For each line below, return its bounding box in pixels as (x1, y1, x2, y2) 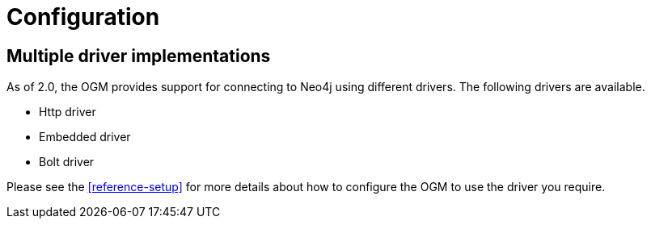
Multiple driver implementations (6, 45, 271, 66)
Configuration (6, 3, 160, 31)
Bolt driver (39, 155, 95, 169)
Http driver (39, 105, 96, 119)
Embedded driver (39, 130, 131, 144)
